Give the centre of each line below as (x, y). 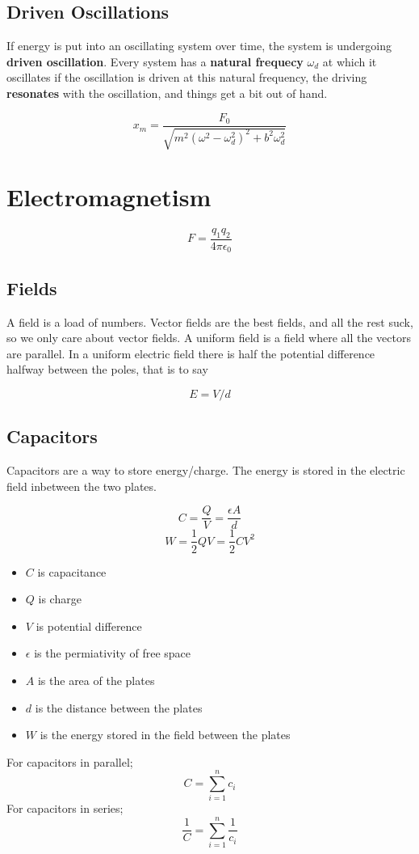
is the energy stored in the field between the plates (165, 735)
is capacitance (72, 571)
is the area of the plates (96, 680)
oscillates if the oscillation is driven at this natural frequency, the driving (187, 77)
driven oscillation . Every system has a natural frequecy (155, 61)
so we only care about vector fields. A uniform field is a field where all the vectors (209, 338)
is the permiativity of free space (113, 653)
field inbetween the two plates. (82, 486)
